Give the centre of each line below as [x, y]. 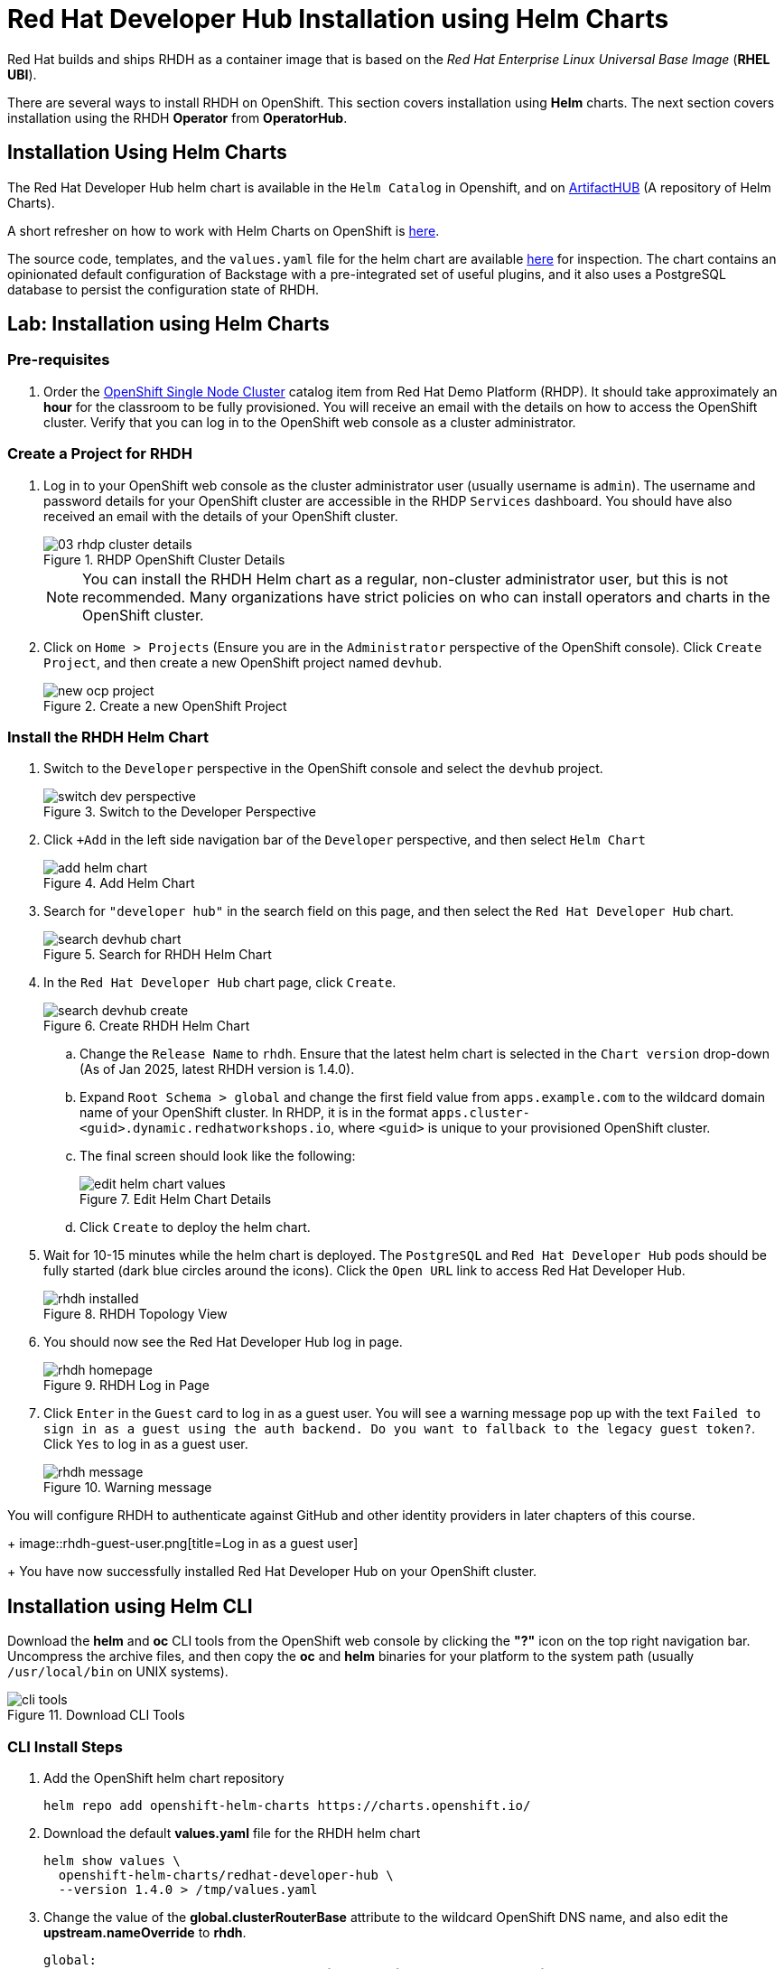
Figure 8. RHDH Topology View [135, 1314]
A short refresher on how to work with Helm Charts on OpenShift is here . [224, 230]
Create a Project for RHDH [100, 454]
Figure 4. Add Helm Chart [119, 883]
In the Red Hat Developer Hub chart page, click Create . [220, 983]
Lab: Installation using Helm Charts [168, 324]
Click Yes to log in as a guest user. [146, 1444]
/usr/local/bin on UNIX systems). [118, 1672]
